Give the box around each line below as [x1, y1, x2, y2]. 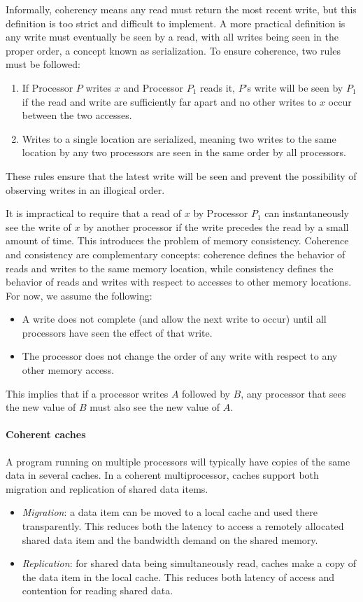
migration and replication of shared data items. [6, 481, 208, 496]
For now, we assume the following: [6, 288, 152, 302]
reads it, [200, 80, 236, 94]
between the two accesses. [22, 108, 132, 122]
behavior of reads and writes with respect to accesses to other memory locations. [6, 274, 352, 289]
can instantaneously [264, 206, 349, 220]
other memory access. [22, 363, 115, 377]
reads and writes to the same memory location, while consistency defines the [6, 260, 334, 275]
